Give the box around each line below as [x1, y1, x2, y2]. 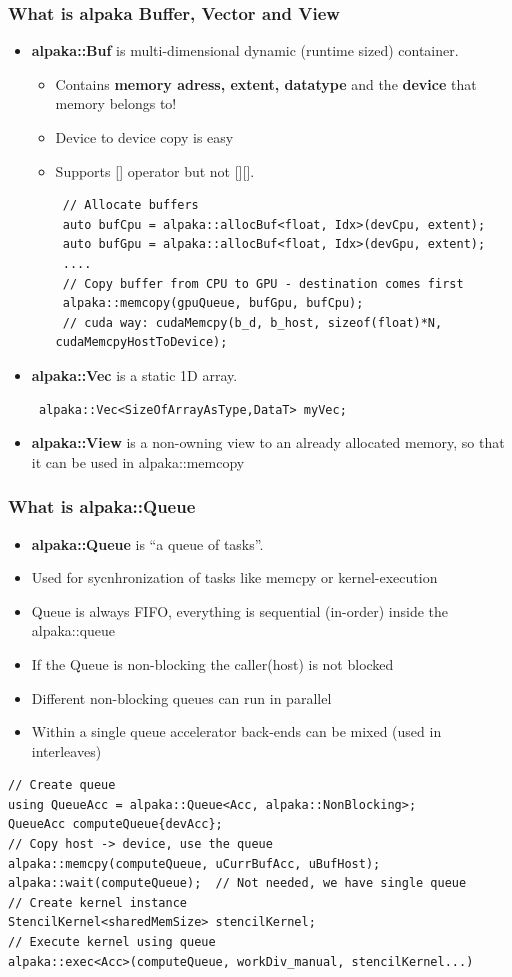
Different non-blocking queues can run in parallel [31, 687, 332, 708]
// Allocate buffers [62, 198, 199, 213]
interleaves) [31, 740, 102, 761]
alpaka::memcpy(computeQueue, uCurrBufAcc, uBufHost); [8, 856, 381, 871]
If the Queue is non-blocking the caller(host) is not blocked [31, 653, 394, 674]
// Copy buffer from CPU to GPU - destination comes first [62, 276, 464, 291]
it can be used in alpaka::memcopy [31, 451, 245, 472]
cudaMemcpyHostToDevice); [55, 335, 228, 350]
